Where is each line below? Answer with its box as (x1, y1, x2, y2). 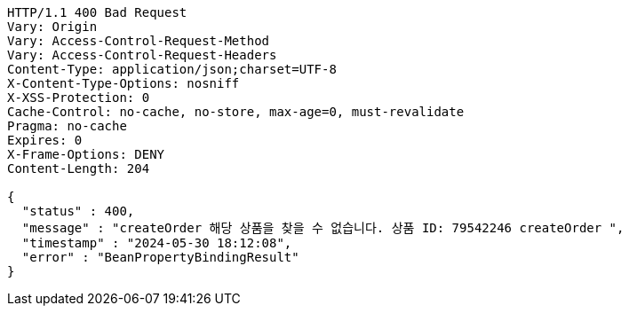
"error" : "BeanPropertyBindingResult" (21, 250, 299, 264)
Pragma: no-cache (7, 119, 127, 133)
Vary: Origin (7, 20, 98, 34)
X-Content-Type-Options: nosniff (7, 76, 240, 90)
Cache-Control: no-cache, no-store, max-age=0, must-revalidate (7, 105, 465, 119)
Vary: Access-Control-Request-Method (7, 34, 270, 48)
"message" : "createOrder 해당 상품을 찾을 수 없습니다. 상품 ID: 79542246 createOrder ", (21, 221, 625, 235)
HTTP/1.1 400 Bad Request (7, 5, 187, 20)
